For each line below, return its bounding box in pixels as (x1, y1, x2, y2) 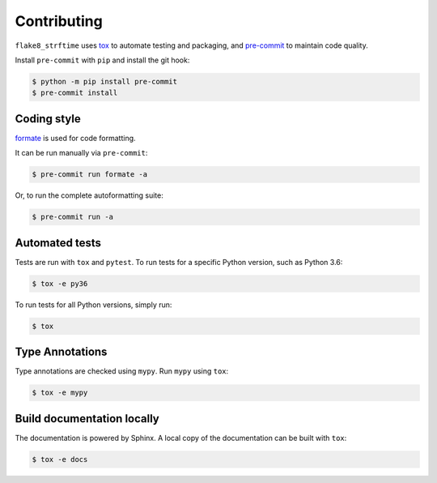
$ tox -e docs (32, 455, 88, 464)
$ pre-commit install (32, 88, 118, 97)
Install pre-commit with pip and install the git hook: (15, 55, 190, 65)
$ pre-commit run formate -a (32, 170, 148, 179)
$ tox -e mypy (32, 388, 88, 397)
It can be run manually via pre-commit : (15, 148, 148, 158)
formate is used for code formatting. (15, 133, 137, 143)
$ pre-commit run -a (32, 212, 113, 222)
